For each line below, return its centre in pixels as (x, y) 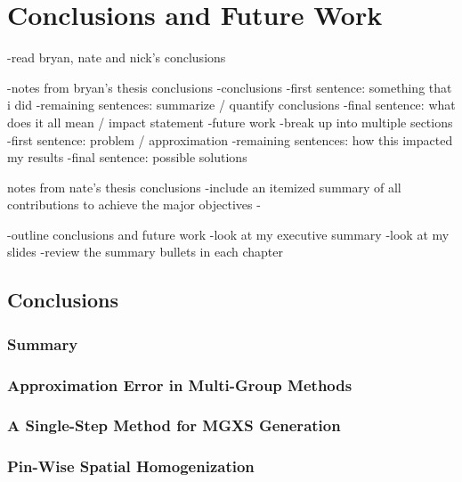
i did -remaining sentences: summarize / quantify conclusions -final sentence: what (231, 105)
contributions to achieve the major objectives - (134, 204)
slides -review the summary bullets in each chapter (145, 252)
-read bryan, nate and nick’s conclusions (117, 57)
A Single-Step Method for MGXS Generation (174, 425)
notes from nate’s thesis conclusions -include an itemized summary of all (204, 187)
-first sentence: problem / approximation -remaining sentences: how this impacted (230, 139)
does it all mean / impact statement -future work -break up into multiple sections (230, 122)
